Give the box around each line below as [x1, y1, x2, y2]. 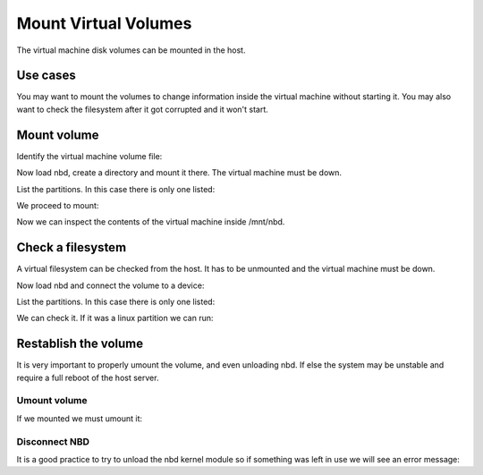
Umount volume [16, 394, 89, 407]
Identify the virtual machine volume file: [16, 150, 163, 161]
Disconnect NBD [16, 435, 89, 447]
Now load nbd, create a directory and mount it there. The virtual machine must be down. [16, 167, 343, 178]
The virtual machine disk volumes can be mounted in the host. [16, 45, 246, 55]
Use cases [16, 68, 76, 83]
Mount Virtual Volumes [16, 13, 192, 33]
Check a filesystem [16, 240, 127, 255]
